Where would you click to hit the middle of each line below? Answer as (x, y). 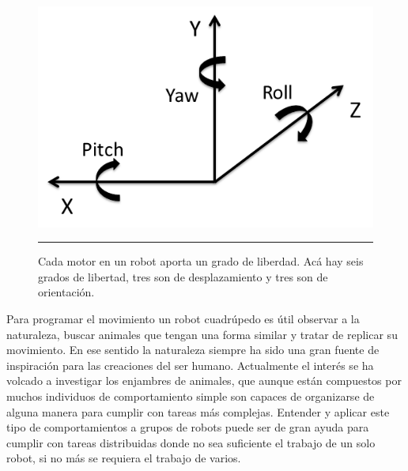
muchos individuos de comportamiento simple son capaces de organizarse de (191, 396)
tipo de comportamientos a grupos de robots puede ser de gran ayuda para (188, 427)
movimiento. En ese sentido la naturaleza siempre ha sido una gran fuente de (193, 350)
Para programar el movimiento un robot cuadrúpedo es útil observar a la (183, 319)
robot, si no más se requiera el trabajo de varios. (124, 458)
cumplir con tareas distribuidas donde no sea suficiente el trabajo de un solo (191, 442)
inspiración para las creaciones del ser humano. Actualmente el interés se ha (190, 365)
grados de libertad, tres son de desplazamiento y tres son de (183, 276)
